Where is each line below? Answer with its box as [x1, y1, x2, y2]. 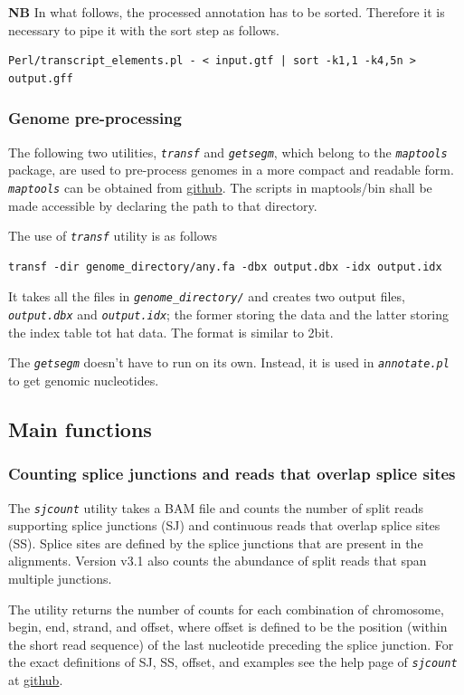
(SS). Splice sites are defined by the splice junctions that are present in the [8, 533, 423, 552]
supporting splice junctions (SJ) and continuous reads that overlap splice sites [8, 516, 440, 535]
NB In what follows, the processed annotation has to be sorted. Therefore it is [8, 3, 445, 21]
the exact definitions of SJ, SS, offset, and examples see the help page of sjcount [8, 652, 458, 671]
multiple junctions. [8, 568, 112, 587]
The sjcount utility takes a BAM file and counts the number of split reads [8, 498, 424, 517]
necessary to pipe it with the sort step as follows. [8, 20, 279, 39]
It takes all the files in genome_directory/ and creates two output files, [8, 287, 405, 306]
